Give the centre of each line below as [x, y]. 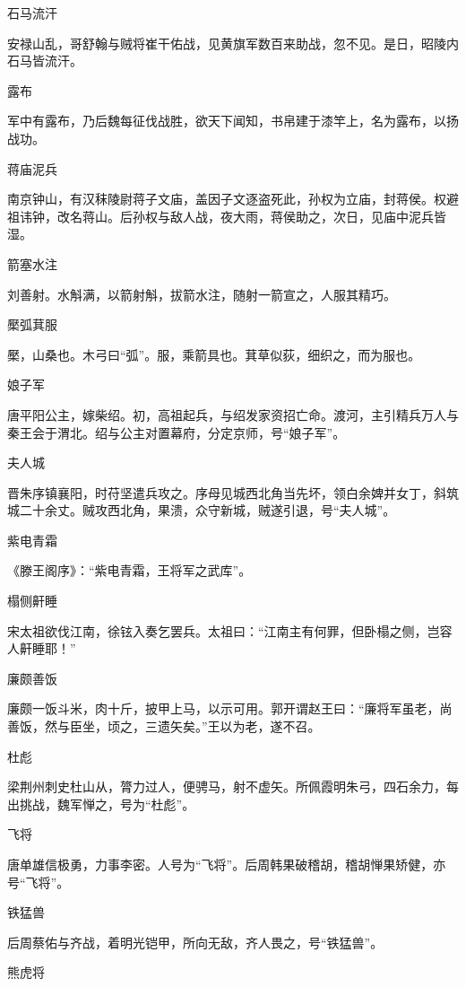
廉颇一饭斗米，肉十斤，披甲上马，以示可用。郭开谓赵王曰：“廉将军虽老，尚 [230, 708]
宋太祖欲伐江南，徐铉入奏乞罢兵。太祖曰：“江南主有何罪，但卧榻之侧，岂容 [230, 630]
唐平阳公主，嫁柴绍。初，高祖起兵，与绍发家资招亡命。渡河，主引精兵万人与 [233, 414]
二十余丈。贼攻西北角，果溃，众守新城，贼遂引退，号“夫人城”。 [207, 510]
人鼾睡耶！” [42, 648]
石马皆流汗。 [45, 61]
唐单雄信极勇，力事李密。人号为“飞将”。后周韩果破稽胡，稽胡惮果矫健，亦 [227, 864]
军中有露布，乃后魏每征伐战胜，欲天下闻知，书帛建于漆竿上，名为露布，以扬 [233, 121]
